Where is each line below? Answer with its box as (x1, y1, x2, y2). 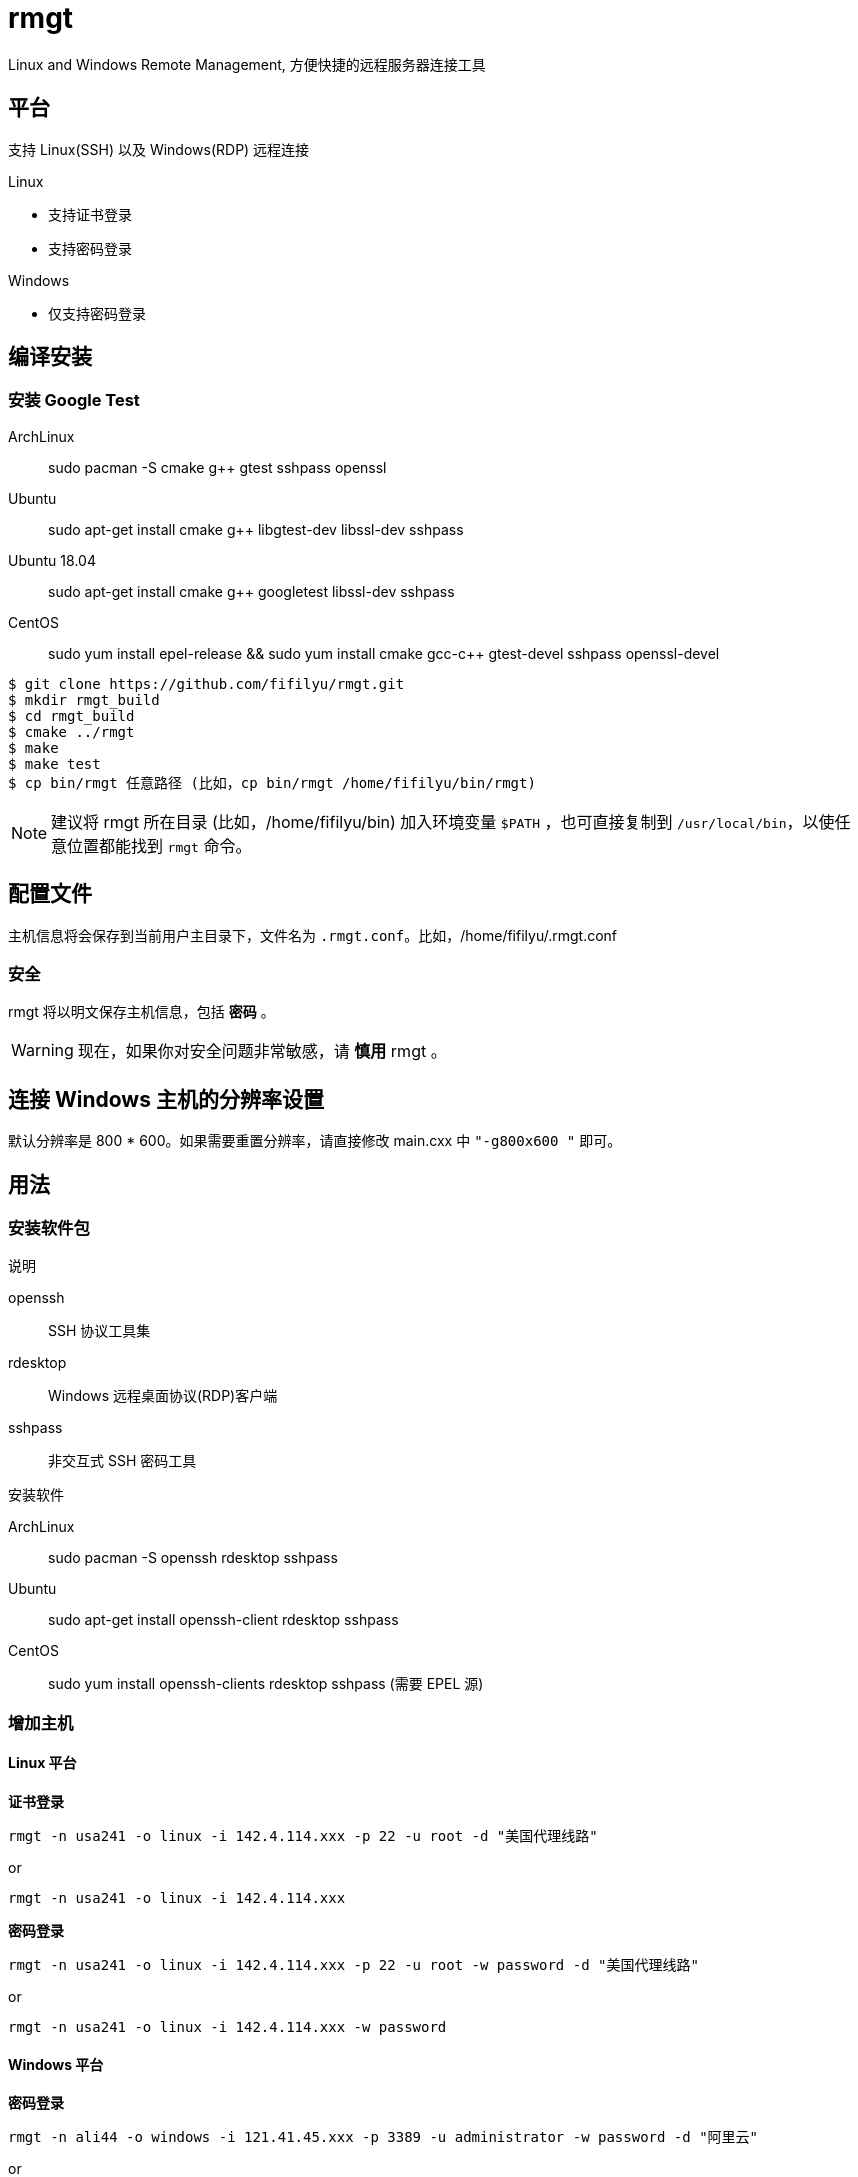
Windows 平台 (8, 2055, 104, 2073)
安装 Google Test (8, 390, 140, 411)
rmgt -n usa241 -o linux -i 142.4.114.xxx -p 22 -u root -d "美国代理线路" (8, 1828, 598, 1845)
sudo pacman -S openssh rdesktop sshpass (48, 1549, 338, 1567)
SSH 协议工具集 (48, 1322, 151, 1340)
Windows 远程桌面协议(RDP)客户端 (48, 1387, 278, 1405)
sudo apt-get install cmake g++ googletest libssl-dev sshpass (48, 582, 455, 600)
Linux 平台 (8, 1754, 77, 1772)
